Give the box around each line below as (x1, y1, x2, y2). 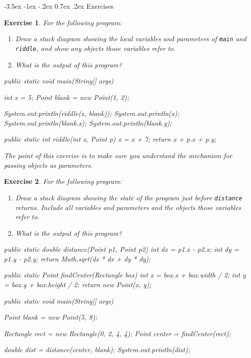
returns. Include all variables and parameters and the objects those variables (15, 202, 241, 212)
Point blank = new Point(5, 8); (4, 312, 98, 322)
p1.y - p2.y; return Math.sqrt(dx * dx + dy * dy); (4, 253, 151, 263)
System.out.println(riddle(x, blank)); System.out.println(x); (4, 108, 180, 118)
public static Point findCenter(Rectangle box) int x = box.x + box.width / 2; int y (4, 270, 246, 280)
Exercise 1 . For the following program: (4, 17, 122, 27)
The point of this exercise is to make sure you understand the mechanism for (4, 150, 232, 161)
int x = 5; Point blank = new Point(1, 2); (4, 92, 129, 102)
